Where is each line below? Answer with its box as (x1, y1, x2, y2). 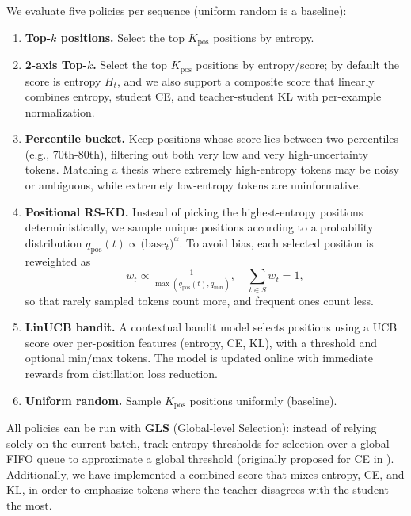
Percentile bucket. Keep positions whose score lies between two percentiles (25, 130, 399, 147)
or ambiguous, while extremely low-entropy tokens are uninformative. (25, 177, 362, 193)
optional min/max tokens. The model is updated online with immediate (25, 350, 374, 366)
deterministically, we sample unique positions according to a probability (25, 219, 374, 235)
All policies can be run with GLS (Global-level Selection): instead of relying (6, 419, 377, 435)
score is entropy (25, 72, 101, 89)
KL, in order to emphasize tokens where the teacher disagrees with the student (6, 481, 389, 498)
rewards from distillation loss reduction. (25, 365, 218, 381)
